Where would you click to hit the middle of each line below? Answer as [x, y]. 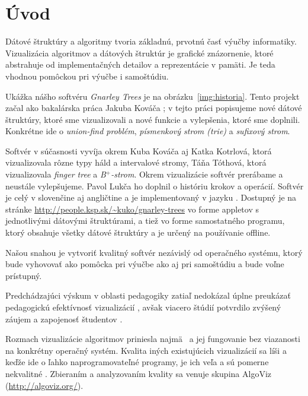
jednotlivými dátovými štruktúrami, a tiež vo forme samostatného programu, [145, 221]
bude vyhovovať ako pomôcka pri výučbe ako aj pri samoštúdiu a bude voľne [145, 264]
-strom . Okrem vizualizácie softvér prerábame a [197, 174]
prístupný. [24, 275]
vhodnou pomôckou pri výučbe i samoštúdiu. [87, 76]
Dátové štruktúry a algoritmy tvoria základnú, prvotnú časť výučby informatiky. [151, 41]
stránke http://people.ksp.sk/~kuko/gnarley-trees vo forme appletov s [132, 209]
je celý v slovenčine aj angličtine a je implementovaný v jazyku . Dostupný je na [151, 197]
